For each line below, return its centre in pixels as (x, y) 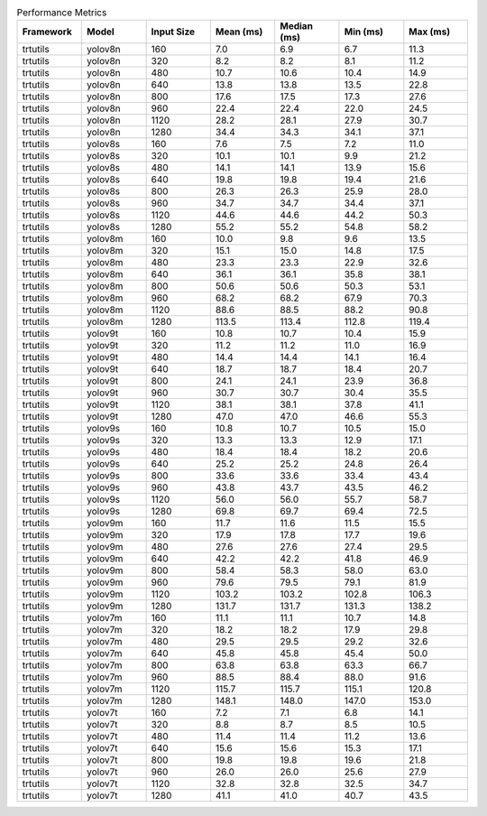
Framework (47, 32)
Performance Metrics (62, 13)
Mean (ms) (239, 32)
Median (296, 26)
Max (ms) (430, 32)
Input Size (173, 32)
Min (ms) (363, 32)
